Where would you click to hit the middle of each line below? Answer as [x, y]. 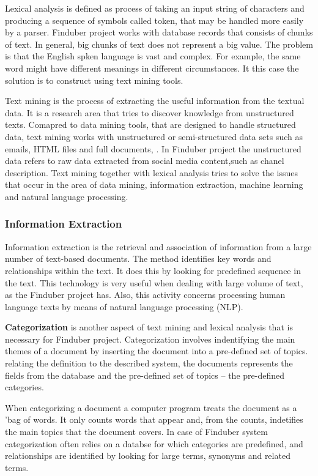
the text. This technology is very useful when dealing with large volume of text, [154, 282]
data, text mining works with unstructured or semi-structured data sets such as [154, 136]
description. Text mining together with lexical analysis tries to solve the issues [152, 172]
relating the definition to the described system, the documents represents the [149, 363]
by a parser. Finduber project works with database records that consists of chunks [159, 32]
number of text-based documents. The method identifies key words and [138, 258]
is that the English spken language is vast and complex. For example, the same [153, 56]
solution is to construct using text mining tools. [94, 80]
